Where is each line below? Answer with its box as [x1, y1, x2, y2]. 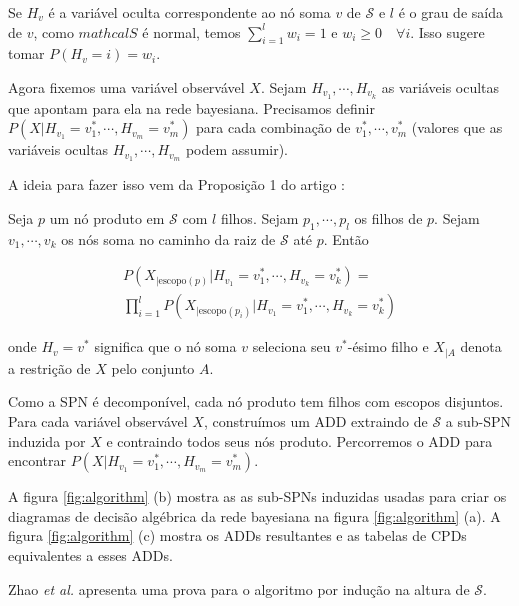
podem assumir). [185, 139, 289, 160]
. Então [323, 228, 369, 249]
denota [460, 336, 502, 357]
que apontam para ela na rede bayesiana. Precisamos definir [8, 97, 375, 118]
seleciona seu [252, 336, 331, 357]
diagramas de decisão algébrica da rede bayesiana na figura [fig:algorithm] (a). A [8, 505, 501, 526]
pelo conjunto [111, 357, 195, 378]
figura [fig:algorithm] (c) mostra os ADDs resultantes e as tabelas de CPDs [8, 525, 467, 546]
